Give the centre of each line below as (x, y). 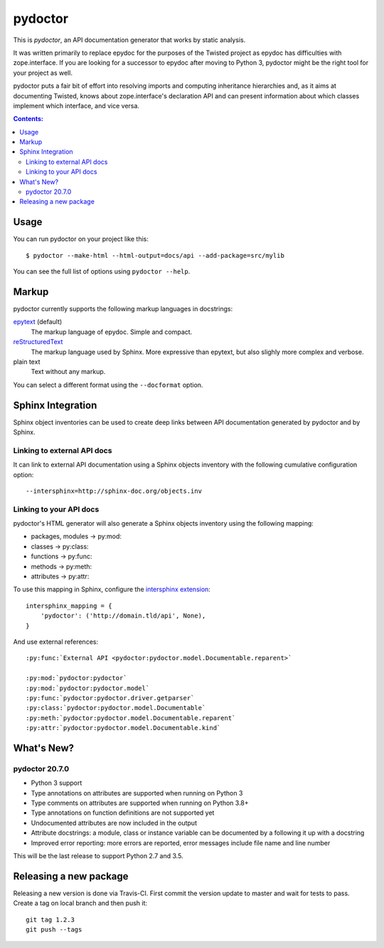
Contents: (28, 119)
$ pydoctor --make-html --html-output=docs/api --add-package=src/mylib (155, 255)
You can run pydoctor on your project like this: (81, 239)
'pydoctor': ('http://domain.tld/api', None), (123, 616)
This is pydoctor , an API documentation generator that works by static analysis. (129, 40)
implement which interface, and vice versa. (76, 105)
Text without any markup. (68, 372)
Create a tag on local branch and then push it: (80, 903)
